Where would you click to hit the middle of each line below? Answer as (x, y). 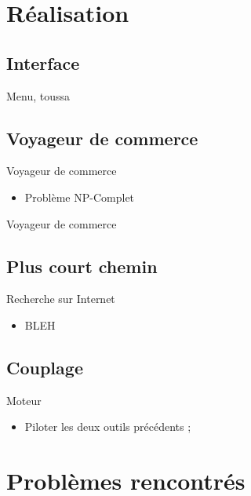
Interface (43, 62)
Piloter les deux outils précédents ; (108, 427)
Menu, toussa (38, 95)
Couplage (45, 367)
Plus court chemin (82, 266)
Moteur (24, 400)
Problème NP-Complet (80, 197)
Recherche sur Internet (61, 299)
